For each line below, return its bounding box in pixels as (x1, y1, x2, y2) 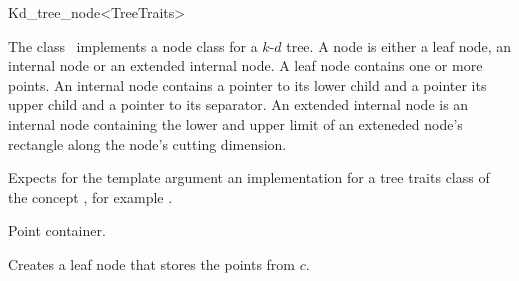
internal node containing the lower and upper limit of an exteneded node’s (8, 113, 463, 134)
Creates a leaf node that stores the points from (8, 253, 296, 274)
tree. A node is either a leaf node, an (286, 35, 512, 56)
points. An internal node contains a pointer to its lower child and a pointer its (8, 74, 487, 95)
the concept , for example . (8, 186, 173, 207)
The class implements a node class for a (8, 35, 258, 56)
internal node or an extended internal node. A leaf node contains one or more (8, 55, 483, 76)
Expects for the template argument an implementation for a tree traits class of (8, 167, 490, 188)
